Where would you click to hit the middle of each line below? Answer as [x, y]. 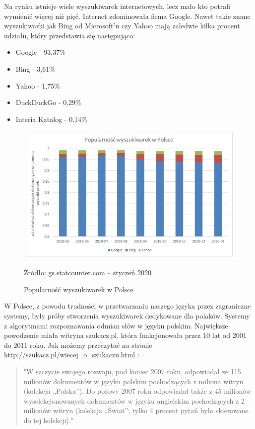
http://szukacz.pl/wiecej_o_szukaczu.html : [72, 355]
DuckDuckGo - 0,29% [48, 102]
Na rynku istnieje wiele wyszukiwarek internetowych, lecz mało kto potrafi [117, 6]
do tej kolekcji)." [48, 420]
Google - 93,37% [40, 52]
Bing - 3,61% [35, 68]
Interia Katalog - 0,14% [51, 119]
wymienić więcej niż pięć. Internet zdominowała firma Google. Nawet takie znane [127, 16]
